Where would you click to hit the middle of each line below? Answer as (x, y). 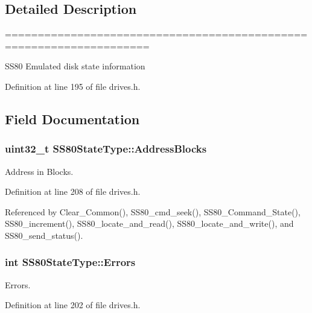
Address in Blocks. (39, 171)
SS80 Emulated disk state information (75, 66)
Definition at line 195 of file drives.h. (73, 86)
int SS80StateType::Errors (70, 262)
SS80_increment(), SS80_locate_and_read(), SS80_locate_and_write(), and (149, 223)
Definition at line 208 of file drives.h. (73, 191)
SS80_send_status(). (44, 235)
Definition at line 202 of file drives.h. (73, 305)
